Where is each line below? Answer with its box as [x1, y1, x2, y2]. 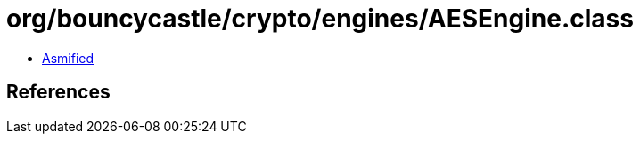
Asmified [42, 50, 94, 66]
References [6, 81, 111, 104]
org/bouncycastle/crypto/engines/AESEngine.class [6, 4, 634, 34]
